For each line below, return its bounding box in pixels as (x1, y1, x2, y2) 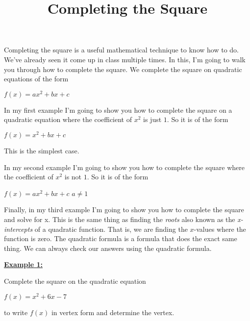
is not (64, 172, 82, 182)
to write (4, 307, 28, 317)
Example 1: (4, 259, 43, 270)
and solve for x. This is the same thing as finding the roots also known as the (4, 214, 235, 224)
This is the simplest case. (4, 146, 79, 156)
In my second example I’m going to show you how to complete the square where (4, 162, 245, 172)
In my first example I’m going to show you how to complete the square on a (4, 104, 232, 115)
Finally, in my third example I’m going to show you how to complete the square (4, 204, 244, 215)
